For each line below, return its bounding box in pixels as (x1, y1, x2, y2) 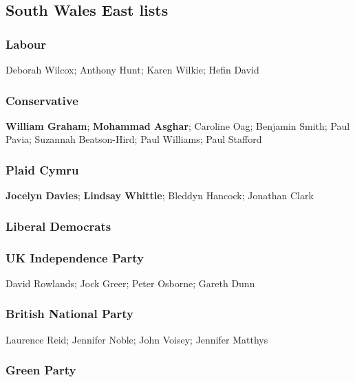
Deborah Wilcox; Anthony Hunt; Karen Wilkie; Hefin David (6, 63, 259, 76)
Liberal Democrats (6, 217, 111, 234)
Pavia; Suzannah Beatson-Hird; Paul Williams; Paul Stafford (6, 132, 262, 146)
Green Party (6, 361, 76, 379)
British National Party (6, 305, 133, 322)
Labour (6, 35, 47, 52)
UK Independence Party (6, 249, 144, 266)
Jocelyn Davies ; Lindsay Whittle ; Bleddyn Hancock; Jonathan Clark (6, 188, 314, 203)
